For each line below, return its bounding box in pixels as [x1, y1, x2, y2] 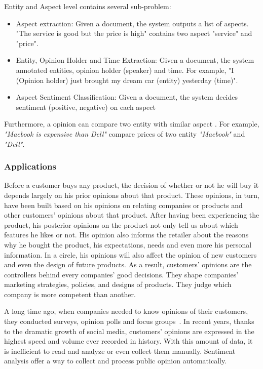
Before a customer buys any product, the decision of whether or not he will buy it [4, 180, 259, 190]
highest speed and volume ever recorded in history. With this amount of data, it [4, 336, 253, 346]
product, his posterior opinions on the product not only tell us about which [4, 219, 238, 230]
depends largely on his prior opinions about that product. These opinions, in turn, [4, 189, 259, 200]
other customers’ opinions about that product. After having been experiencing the [4, 210, 259, 220]
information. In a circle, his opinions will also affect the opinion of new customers [4, 249, 257, 260]
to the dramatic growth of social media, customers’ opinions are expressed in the [4, 325, 254, 336]
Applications [4, 160, 56, 173]
